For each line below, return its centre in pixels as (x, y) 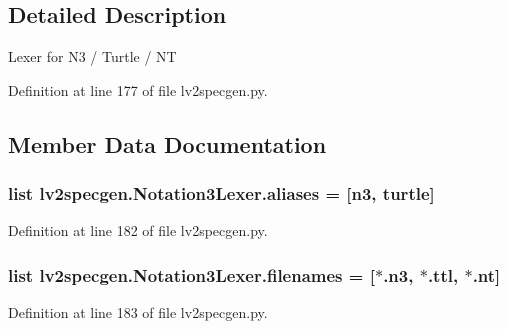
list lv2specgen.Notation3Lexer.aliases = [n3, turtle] (221, 193)
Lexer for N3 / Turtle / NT (92, 56)
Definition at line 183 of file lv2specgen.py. (138, 312)
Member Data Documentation (167, 143)
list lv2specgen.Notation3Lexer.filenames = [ (191, 274)
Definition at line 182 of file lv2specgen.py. (138, 230)
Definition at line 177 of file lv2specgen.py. (138, 89)
